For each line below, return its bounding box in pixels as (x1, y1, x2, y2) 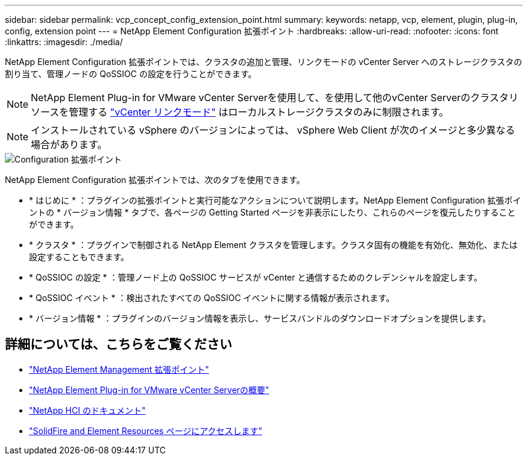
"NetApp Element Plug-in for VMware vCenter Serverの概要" (29, 384, 269, 395)
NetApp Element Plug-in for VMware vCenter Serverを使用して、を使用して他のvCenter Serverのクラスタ (31, 92, 509, 104)
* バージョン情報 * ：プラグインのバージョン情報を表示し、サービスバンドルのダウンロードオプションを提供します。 (29, 313, 491, 323)
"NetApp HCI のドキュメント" (29, 405, 146, 415)
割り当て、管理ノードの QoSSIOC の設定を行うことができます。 (5, 69, 257, 79)
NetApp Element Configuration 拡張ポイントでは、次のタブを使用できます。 (5, 175, 305, 185)
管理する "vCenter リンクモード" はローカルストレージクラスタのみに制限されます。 (69, 106, 449, 118)
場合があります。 (31, 138, 107, 151)
